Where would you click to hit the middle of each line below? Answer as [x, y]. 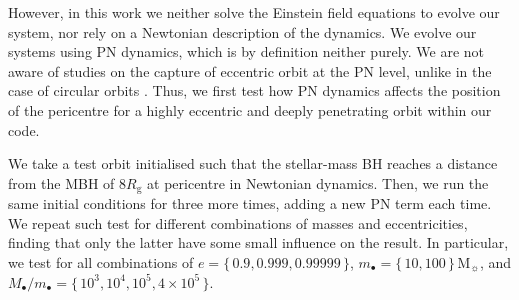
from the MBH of [61, 182]
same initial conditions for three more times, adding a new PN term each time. [250, 203]
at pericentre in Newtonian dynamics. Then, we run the [318, 182]
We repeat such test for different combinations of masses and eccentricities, [238, 222]
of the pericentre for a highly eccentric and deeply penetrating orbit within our [250, 109]
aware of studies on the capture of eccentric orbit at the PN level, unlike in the [250, 70]
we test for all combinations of [101, 261]
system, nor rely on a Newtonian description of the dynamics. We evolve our [242, 31]
